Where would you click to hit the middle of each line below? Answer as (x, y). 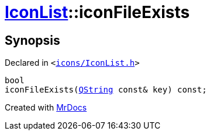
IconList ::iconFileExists (97, 12)
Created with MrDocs (46, 108)
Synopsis (32, 40)
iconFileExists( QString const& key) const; (106, 90)
